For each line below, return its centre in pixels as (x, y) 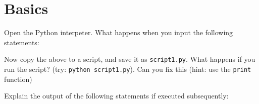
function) (18, 79)
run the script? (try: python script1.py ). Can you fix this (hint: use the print (128, 69)
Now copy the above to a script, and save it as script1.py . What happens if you (130, 59)
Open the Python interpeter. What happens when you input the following (119, 32)
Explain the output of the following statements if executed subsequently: (116, 96)
